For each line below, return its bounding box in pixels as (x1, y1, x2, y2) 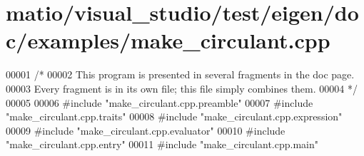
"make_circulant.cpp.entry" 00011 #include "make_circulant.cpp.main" (6, 137, 318, 152)
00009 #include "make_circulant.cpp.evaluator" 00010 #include (6, 123, 285, 137)
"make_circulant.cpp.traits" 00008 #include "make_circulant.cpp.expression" (6, 109, 343, 124)
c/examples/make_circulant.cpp (6, 26, 330, 55)
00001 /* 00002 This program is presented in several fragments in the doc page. (6, 67, 355, 82)
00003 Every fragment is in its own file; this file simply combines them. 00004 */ (6, 80, 358, 95)
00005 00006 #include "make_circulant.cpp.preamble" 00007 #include (6, 95, 313, 110)
